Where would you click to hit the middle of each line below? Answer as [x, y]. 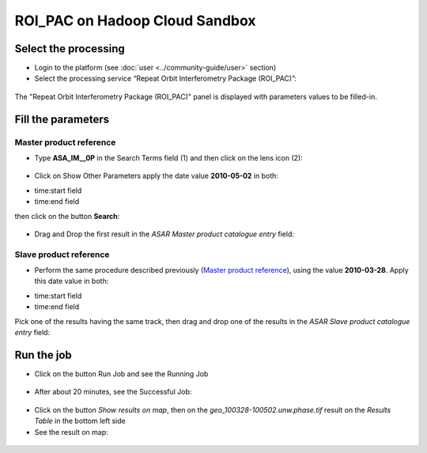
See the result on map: [71, 432]
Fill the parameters [62, 119]
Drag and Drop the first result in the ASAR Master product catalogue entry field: [164, 234]
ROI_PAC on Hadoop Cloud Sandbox [135, 21]
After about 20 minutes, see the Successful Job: [113, 392]
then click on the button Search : [67, 216]
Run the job [43, 355]
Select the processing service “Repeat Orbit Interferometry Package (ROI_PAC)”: [165, 78]
